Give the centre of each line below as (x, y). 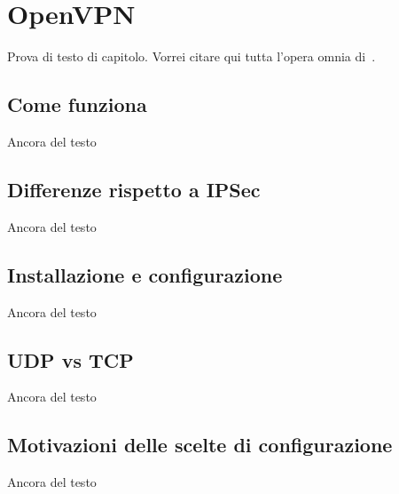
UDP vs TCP (70, 359)
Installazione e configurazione (145, 274)
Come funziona (77, 104)
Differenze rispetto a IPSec (134, 189)
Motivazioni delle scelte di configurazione (200, 445)
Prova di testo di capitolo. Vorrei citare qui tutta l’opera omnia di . (192, 56)
